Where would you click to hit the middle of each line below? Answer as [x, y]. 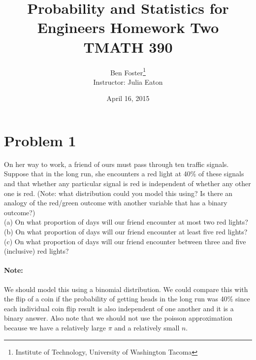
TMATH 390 [128, 47]
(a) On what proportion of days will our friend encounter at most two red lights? [126, 222]
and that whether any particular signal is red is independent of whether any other [128, 183]
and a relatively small [147, 327]
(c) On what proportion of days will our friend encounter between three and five [125, 241]
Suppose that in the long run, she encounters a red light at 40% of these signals [124, 174]
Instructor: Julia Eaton [128, 82]
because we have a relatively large [55, 327]
